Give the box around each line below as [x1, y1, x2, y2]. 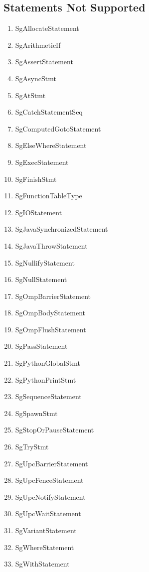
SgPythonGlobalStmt [15, 358, 81, 368]
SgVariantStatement [15, 525, 77, 536]
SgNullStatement [15, 274, 67, 285]
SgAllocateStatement [15, 23, 79, 33]
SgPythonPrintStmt [15, 374, 76, 385]
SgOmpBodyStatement [15, 307, 86, 318]
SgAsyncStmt [15, 73, 56, 83]
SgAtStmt [15, 90, 46, 100]
